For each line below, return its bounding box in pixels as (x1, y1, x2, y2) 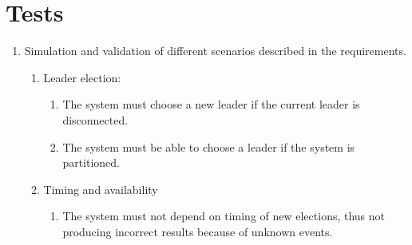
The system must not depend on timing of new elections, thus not (62, 207, 386, 224)
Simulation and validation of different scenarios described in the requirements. (24, 42, 406, 59)
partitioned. (62, 154, 121, 171)
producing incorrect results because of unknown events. (62, 223, 333, 239)
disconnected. (62, 111, 129, 128)
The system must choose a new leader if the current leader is (62, 96, 360, 113)
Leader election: (43, 69, 121, 85)
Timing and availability (43, 180, 158, 197)
